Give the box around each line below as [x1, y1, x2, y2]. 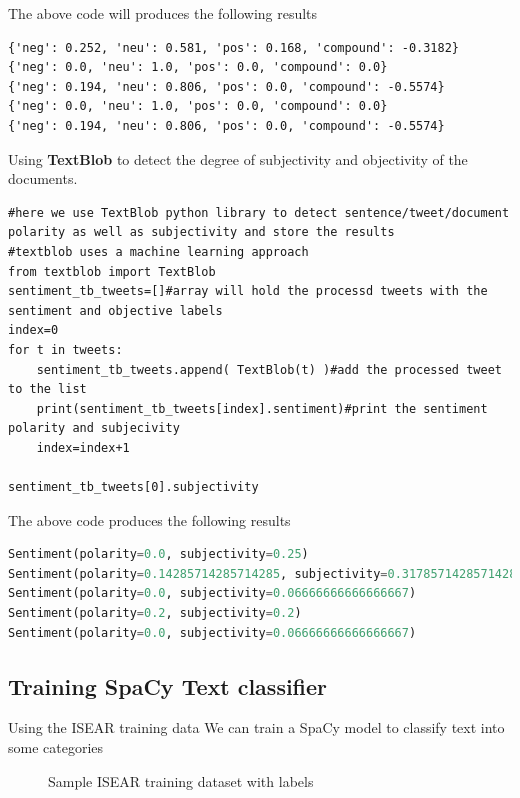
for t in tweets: [8, 342, 123, 357]
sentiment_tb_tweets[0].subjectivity [8, 480, 259, 495]
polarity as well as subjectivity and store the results [8, 225, 395, 240]
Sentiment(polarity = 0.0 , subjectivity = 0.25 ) [8, 547, 309, 562]
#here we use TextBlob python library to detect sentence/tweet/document [8, 205, 510, 220]
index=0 [8, 323, 59, 338]
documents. [8, 168, 78, 189]
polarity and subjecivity [8, 421, 180, 436]
